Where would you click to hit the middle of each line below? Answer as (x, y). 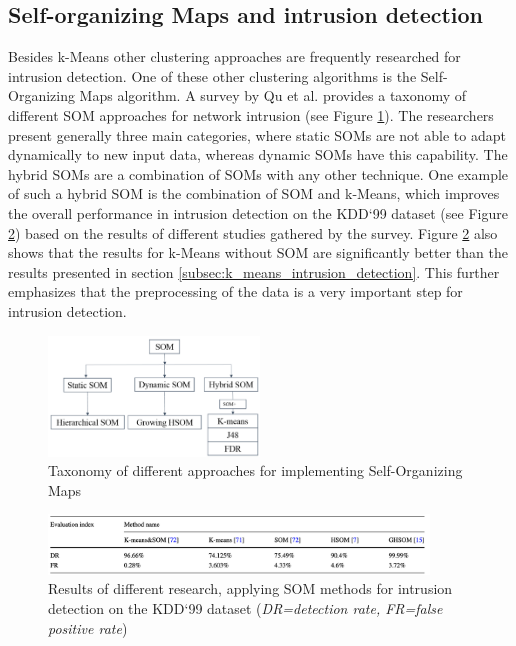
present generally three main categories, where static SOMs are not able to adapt (257, 134)
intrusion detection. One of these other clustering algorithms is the (212, 75)
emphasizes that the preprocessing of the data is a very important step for (235, 291)
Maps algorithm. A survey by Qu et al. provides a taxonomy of (273, 95)
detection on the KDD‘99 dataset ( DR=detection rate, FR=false (245, 608)
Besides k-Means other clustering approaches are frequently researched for (234, 56)
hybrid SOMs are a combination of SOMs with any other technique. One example (258, 173)
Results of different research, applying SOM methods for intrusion (250, 588)
